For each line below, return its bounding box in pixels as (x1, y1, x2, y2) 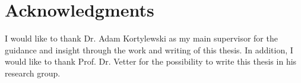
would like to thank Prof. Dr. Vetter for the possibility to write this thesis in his (5, 55, 297, 68)
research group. (5, 66, 61, 79)
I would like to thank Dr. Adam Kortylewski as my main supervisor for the (5, 32, 278, 44)
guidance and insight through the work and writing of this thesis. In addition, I (5, 43, 293, 56)
